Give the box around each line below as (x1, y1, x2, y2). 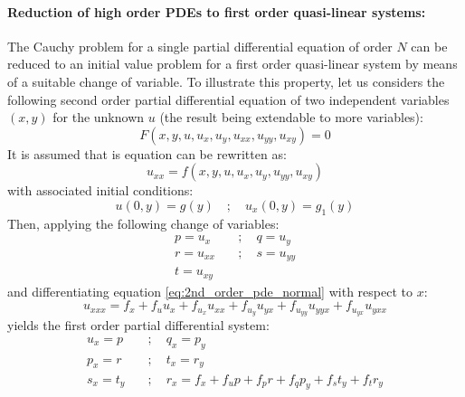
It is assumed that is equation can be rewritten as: (7, 144, 287, 163)
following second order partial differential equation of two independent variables (7, 90, 450, 109)
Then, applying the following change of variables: (7, 213, 280, 232)
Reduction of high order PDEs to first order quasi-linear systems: (7, 2, 426, 21)
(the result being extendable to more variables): (159, 108, 423, 127)
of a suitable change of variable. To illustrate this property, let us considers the (7, 71, 445, 90)
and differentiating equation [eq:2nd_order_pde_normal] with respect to (7, 281, 413, 300)
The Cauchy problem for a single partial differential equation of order (7, 36, 393, 55)
